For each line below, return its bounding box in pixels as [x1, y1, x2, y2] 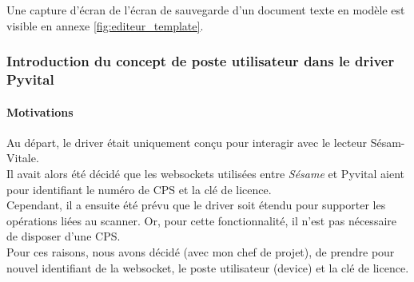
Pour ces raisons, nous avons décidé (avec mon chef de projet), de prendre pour [6, 243, 395, 260]
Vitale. [6, 149, 39, 166]
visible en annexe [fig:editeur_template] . [6, 17, 204, 34]
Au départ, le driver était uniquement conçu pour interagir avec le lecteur [6, 133, 367, 150]
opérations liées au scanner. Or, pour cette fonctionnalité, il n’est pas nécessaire [6, 212, 396, 228]
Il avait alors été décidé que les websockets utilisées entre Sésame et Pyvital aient [6, 165, 405, 181]
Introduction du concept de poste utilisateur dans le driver [6, 51, 395, 71]
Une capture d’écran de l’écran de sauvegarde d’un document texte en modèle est [6, 2, 405, 18]
